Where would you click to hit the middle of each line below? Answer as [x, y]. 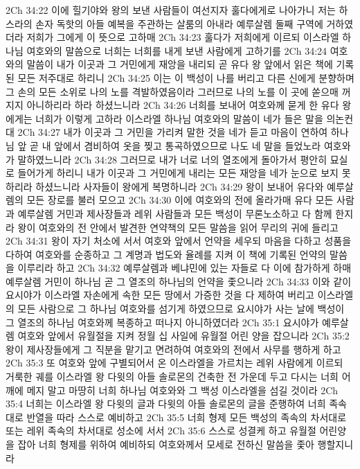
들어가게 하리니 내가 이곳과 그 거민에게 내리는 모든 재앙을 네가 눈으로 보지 [178, 173]
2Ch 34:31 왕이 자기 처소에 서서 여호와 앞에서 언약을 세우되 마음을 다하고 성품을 [179, 241]
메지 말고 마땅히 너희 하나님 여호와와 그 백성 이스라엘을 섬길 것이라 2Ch [182, 390]
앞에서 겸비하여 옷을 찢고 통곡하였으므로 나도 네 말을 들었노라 [188, 145]
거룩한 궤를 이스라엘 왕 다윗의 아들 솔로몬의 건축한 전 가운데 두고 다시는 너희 [172, 377]
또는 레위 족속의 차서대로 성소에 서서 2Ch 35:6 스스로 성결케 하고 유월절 [161, 431]
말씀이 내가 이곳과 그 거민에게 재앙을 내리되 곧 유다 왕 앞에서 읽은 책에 [180, 64]
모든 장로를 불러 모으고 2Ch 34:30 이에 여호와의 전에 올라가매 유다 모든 [180, 200]
